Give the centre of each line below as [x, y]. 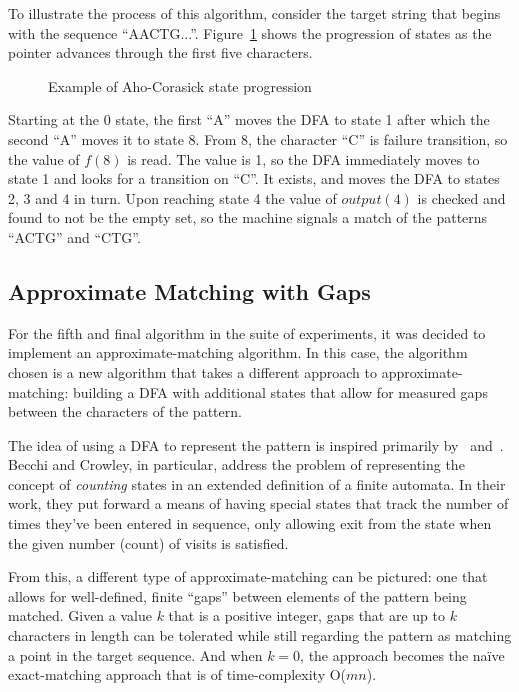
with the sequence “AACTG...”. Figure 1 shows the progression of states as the [250, 32]
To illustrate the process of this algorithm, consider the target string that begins [254, 13]
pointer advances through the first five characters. [160, 52]
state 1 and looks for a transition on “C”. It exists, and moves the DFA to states [254, 178]
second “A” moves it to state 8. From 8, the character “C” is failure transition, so [258, 138]
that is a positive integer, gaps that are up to [307, 615]
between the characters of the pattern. [125, 411]
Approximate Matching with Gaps [189, 290]
